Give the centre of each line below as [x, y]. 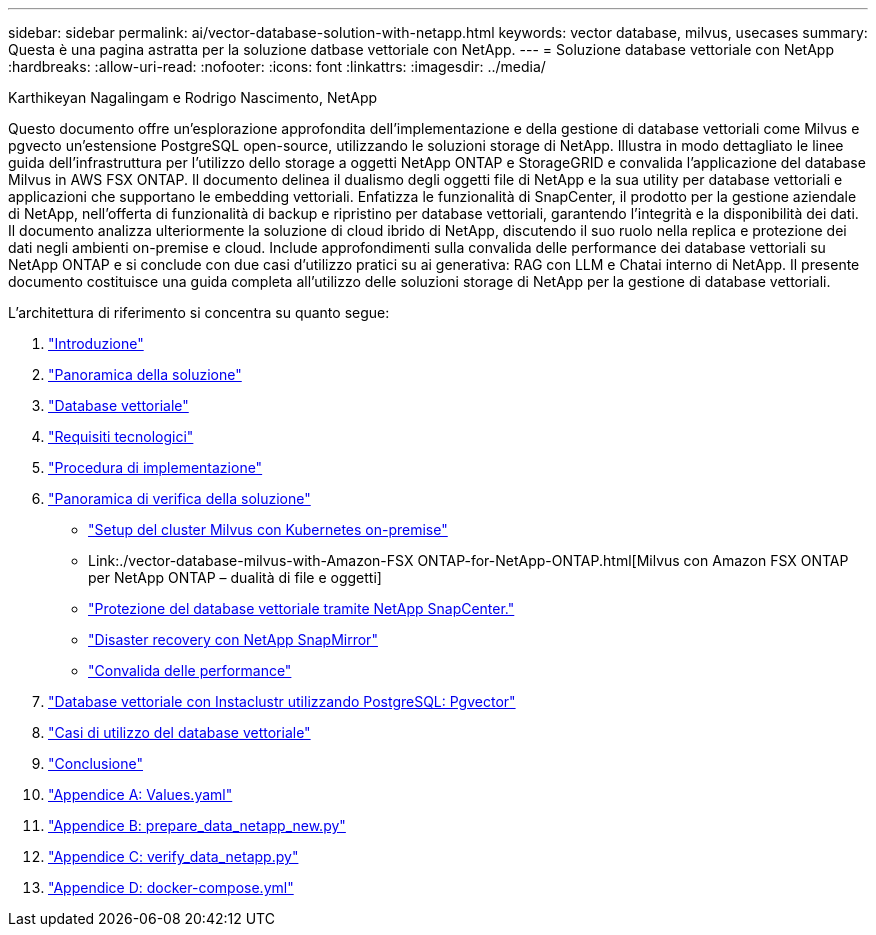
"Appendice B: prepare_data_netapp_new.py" [197, 825]
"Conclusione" [96, 763]
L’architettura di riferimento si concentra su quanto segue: [199, 312]
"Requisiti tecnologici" [121, 436]
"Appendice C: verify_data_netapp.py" [173, 856]
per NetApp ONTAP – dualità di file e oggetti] [235, 577]
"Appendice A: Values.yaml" [140, 794]
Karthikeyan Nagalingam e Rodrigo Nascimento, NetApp [193, 97]
